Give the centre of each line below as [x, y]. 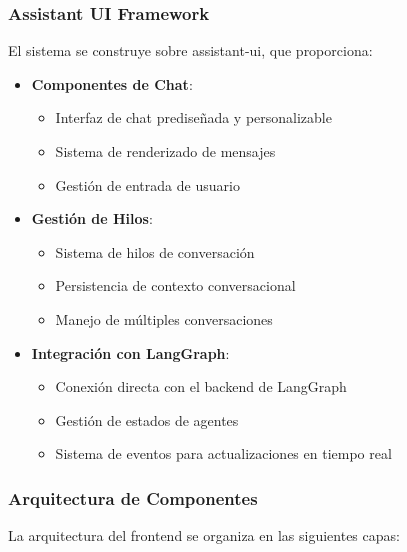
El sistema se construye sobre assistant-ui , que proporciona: [190, 50]
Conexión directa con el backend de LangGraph [201, 386]
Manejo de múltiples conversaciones [164, 318]
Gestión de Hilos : [92, 218]
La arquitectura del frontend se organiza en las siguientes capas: [204, 535]
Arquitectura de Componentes [133, 497]
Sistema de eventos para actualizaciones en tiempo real [223, 453]
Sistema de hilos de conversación [155, 251]
